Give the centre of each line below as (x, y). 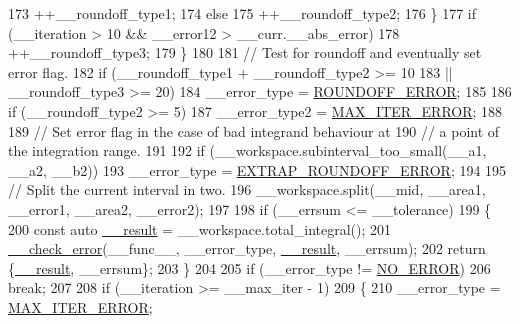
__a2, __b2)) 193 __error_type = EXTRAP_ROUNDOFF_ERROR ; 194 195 (257, 169)
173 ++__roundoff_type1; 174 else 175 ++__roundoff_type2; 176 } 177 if (242, 13)
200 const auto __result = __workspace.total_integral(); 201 (200, 228)
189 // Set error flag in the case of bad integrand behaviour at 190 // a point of (254, 130)
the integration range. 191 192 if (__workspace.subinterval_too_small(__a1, (247, 150)
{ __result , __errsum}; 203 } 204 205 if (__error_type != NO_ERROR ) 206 (249, 267)
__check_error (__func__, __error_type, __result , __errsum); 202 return (247, 248)
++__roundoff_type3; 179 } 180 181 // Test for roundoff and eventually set (245, 52)
